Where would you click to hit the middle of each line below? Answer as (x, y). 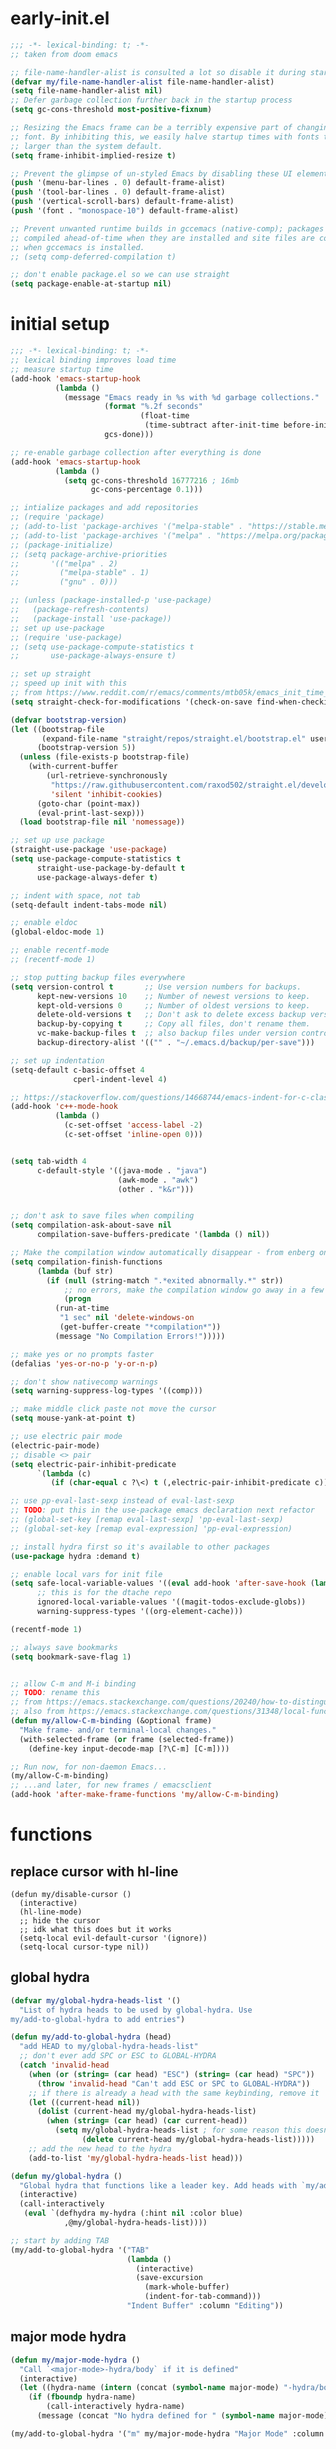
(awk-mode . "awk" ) (158, 1180)
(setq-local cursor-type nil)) (84, 1947)
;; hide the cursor (60, 1921)
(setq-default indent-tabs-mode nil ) (89, 905)
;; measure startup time (62, 369)
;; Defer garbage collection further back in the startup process (151, 100)
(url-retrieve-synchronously (107, 776)
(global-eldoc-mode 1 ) (57, 932)
